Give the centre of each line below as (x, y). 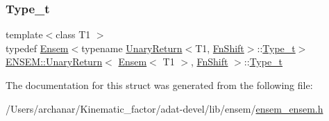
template (24, 34)
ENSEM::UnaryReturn (54, 62)
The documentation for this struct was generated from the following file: (159, 85)
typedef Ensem (37, 48)
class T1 (73, 34)
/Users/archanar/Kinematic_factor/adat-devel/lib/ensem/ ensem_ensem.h (164, 108)
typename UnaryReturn (132, 48)
